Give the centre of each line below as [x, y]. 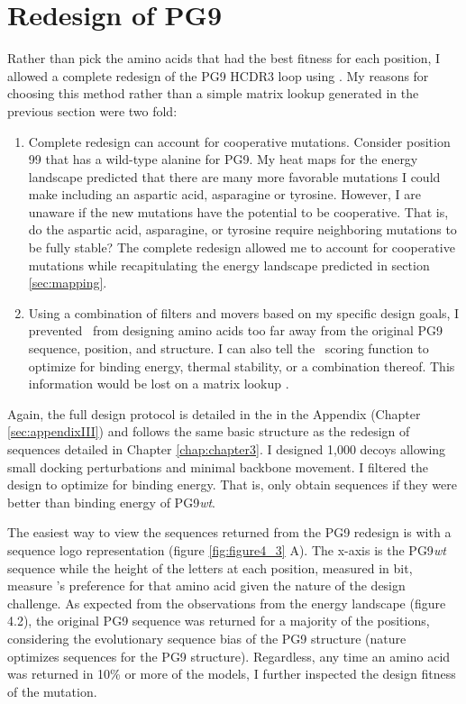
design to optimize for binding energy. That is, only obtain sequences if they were [232, 485]
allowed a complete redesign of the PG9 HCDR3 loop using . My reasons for [218, 75]
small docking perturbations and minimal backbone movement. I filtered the [218, 466]
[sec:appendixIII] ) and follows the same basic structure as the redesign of [209, 431]
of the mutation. [52, 691]
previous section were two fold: [92, 110]
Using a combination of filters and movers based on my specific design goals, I [244, 312]
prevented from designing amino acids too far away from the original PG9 [235, 330]
